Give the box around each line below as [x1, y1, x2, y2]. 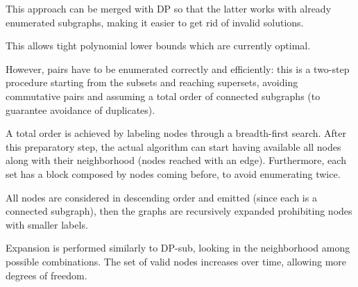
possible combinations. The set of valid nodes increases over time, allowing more [6, 254, 346, 268]
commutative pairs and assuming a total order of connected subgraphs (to [6, 88, 321, 103]
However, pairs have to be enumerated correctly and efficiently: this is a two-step [6, 61, 350, 76]
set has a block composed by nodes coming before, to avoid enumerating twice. [6, 166, 341, 181]
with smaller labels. [6, 217, 88, 231]
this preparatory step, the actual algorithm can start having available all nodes [6, 139, 341, 154]
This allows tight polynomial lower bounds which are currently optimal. [6, 38, 311, 53]
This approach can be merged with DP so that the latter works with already [6, 1, 332, 15]
